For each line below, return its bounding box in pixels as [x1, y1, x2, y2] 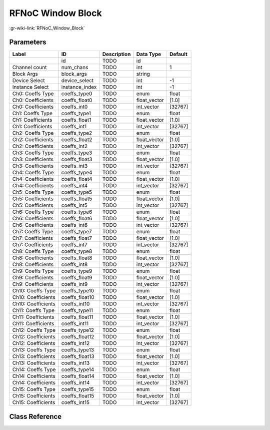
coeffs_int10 [61, 300, 90, 307]
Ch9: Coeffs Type [12, 268, 54, 275]
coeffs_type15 [61, 386, 94, 393]
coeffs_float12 [61, 333, 94, 340]
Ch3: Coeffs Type [12, 149, 54, 156]
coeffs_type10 [61, 287, 94, 294]
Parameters [9, 38, 46, 47]
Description [102, 51, 131, 58]
